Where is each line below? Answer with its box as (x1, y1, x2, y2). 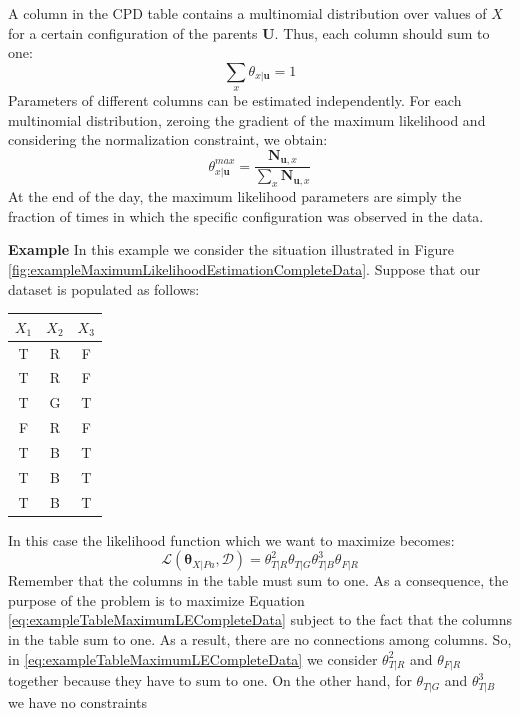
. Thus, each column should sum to (274, 22, 490, 43)
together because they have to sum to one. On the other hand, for (8, 670, 412, 691)
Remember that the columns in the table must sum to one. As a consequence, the (8, 570, 509, 591)
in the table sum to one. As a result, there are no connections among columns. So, (8, 629, 512, 650)
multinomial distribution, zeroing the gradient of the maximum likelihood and (8, 109, 486, 130)
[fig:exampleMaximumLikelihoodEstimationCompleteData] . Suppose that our (8, 259, 481, 280)
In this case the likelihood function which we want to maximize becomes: (8, 529, 455, 550)
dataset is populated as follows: (8, 278, 200, 299)
